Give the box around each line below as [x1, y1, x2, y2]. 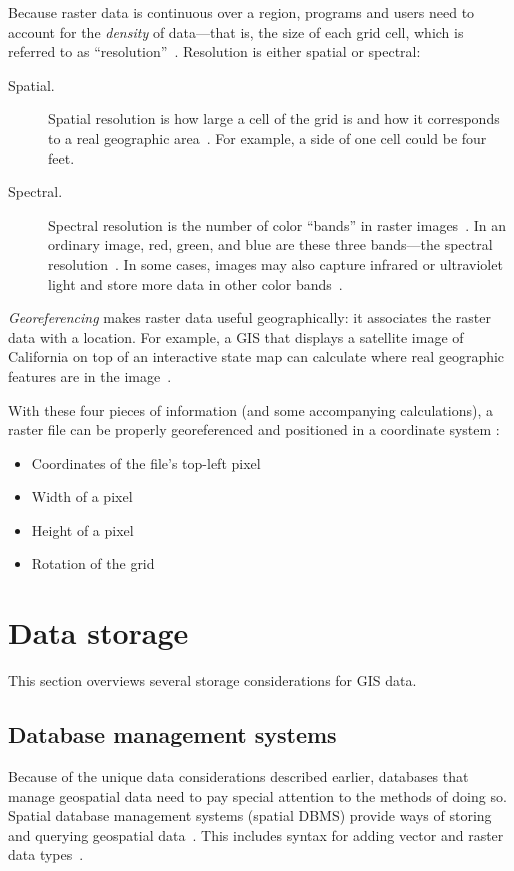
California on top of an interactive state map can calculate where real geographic [8, 346, 505, 367]
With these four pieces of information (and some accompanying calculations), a [8, 399, 493, 420]
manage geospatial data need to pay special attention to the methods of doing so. [8, 785, 507, 806]
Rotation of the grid [31, 553, 155, 574]
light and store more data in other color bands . [48, 273, 343, 294]
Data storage [8, 612, 189, 653]
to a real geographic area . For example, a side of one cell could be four [48, 127, 487, 148]
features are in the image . [8, 365, 172, 386]
